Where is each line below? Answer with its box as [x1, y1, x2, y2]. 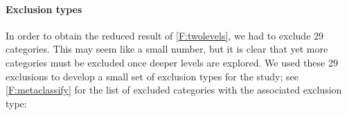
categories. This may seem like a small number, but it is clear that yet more [6, 42, 328, 56]
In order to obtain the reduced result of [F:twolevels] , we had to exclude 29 [6, 28, 324, 42]
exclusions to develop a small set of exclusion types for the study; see [6, 69, 299, 83]
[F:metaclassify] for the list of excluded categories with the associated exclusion [6, 82, 342, 97]
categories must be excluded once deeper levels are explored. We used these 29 [6, 55, 338, 69]
